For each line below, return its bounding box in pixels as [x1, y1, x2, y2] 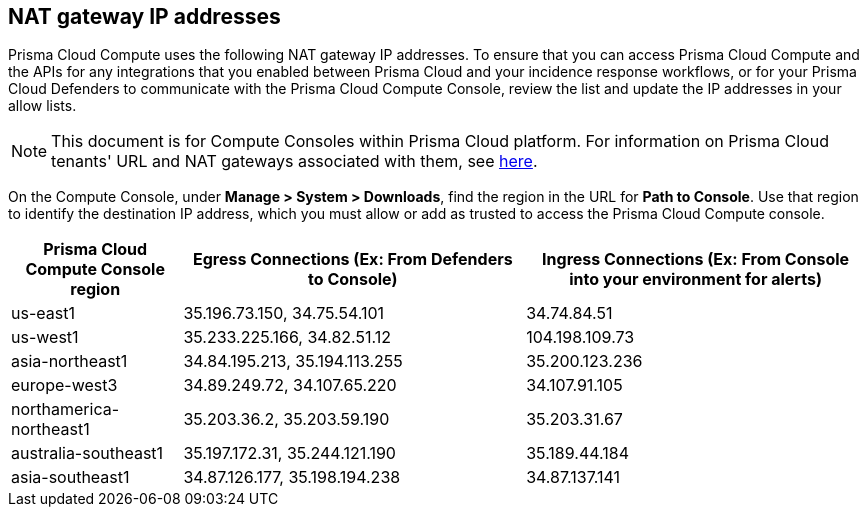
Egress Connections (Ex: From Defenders [192, 249, 513, 270]
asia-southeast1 [11, 467, 130, 488]
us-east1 [11, 303, 75, 324]
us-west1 [11, 327, 79, 348]
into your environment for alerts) [569, 269, 822, 290]
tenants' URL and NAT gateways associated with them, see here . [51, 151, 538, 172]
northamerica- [11, 399, 120, 420]
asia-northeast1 [11, 351, 128, 372]
